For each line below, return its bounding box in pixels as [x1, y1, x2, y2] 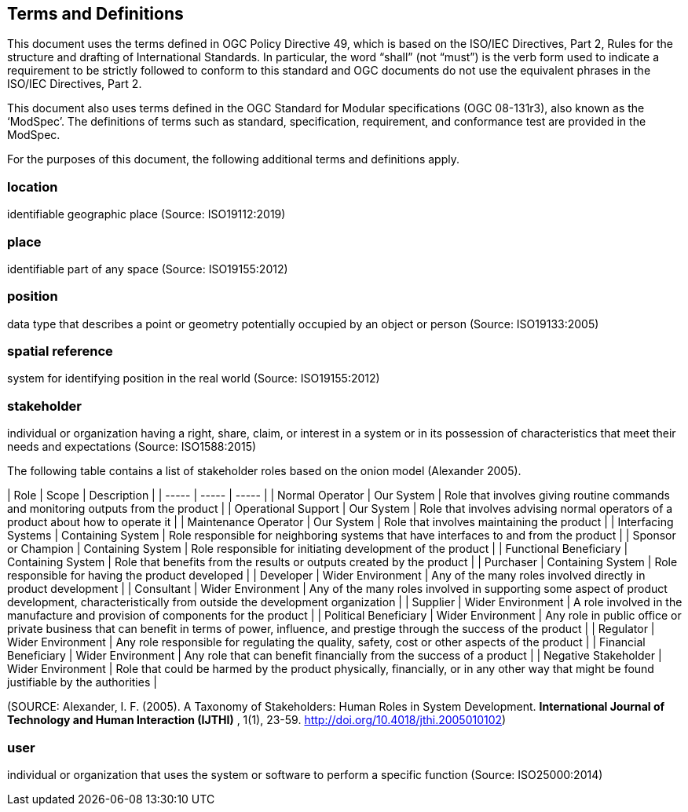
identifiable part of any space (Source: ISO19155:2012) [7, 262, 288, 276]
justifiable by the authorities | [7, 675, 157, 689]
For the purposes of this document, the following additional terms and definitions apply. [7, 152, 459, 166]
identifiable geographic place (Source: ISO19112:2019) [7, 207, 286, 221]
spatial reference [7, 343, 113, 360]
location [7, 178, 58, 195]
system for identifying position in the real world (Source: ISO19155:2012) [7, 371, 380, 386]
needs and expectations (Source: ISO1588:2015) [7, 440, 257, 454]
